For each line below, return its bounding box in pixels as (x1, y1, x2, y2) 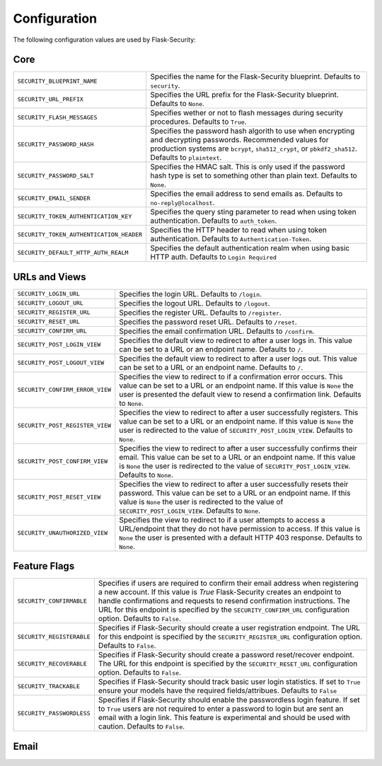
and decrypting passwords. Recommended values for (149, 135, 329, 145)
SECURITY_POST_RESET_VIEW (17, 494, 101, 501)
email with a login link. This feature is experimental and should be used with (98, 713, 350, 723)
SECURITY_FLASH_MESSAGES (17, 113, 98, 121)
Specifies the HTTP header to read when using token (149, 225, 327, 235)
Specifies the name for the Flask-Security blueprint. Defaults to (149, 71, 361, 81)
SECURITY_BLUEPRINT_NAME (17, 77, 98, 85)
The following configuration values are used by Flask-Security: (13, 35, 196, 44)
